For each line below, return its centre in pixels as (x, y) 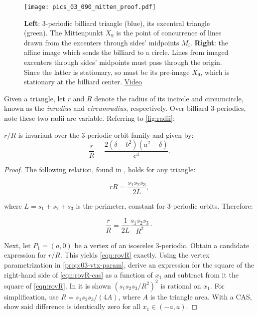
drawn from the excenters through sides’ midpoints (102, 42)
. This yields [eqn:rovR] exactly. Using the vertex (135, 255)
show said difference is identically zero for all (72, 306)
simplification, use (31, 296)
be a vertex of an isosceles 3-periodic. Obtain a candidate (162, 245)
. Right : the (209, 42)
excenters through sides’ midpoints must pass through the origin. (123, 62)
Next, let (17, 245)
